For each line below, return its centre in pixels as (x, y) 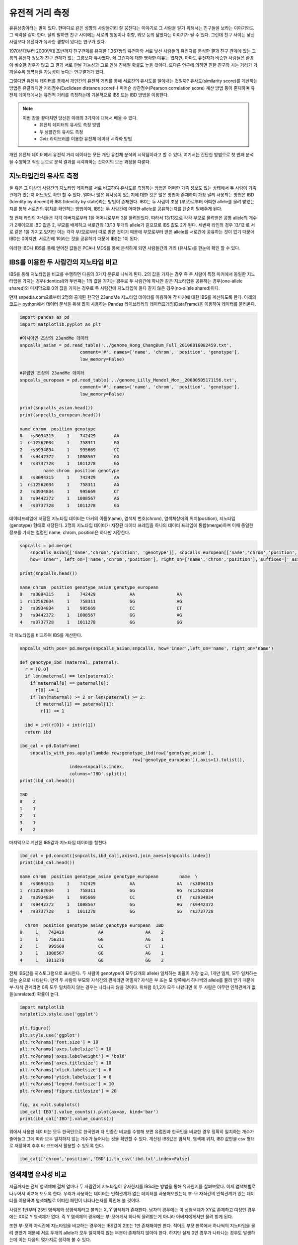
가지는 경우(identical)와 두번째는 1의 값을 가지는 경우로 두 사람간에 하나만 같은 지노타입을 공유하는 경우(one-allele (133, 281)
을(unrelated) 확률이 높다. (34, 994)
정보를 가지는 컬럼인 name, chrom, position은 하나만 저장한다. (70, 532)
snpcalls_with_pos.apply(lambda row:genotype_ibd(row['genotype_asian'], (122, 753)
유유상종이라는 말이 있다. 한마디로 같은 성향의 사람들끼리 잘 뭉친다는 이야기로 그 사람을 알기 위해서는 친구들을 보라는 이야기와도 (132, 28)
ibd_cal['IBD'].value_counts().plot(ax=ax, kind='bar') (89, 1112)
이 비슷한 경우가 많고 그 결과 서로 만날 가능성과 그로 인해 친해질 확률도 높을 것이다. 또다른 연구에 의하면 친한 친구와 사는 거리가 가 (133, 65)
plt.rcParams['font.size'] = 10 (59, 1042)
